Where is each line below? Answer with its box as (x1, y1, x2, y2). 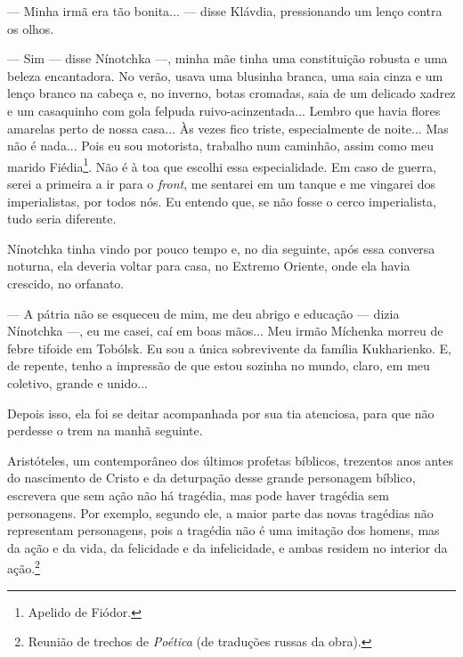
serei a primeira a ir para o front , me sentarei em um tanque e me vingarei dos (7, 174, 436, 192)
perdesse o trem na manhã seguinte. (7, 421, 203, 440)
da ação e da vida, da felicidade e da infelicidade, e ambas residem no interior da (7, 538, 448, 556)
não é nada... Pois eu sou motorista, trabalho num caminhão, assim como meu (7, 136, 434, 155)
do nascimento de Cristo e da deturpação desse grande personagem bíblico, (7, 468, 416, 487)
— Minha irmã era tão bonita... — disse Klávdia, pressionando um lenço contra (7, 2, 443, 20)
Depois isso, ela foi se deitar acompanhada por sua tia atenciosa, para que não (7, 403, 435, 422)
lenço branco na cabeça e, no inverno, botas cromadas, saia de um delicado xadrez (7, 84, 456, 102)
